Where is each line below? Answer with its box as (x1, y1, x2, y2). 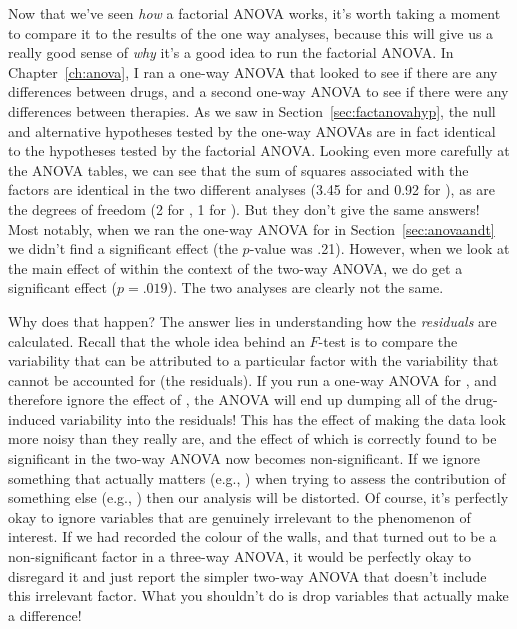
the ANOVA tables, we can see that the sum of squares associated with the (8, 159, 469, 180)
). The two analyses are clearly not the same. (167, 277, 444, 298)
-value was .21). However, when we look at (249, 238, 510, 259)
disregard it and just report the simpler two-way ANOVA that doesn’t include (8, 565, 487, 586)
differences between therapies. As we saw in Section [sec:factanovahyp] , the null (8, 100, 496, 121)
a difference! (8, 604, 82, 625)
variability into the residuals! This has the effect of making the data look (60, 408, 506, 429)
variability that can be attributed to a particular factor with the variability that (8, 350, 499, 371)
